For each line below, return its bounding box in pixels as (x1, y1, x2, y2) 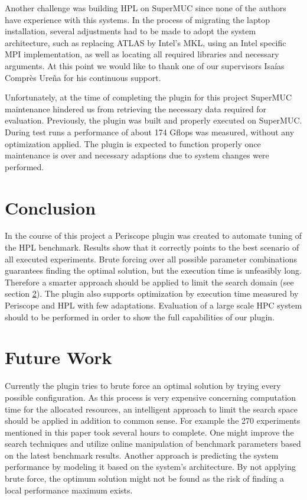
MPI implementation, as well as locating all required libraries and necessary (5, 48, 279, 60)
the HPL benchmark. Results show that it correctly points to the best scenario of (5, 241, 299, 254)
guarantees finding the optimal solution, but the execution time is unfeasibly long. (5, 264, 302, 277)
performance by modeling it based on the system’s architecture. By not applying (5, 460, 296, 473)
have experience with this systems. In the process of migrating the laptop (5, 13, 270, 25)
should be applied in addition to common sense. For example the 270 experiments (5, 414, 301, 427)
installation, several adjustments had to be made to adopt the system (5, 25, 256, 37)
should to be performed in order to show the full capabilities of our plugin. (5, 310, 275, 323)
